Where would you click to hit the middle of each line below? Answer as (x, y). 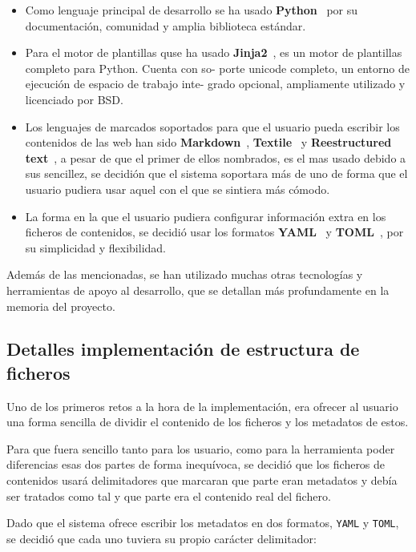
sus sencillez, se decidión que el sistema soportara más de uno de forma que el (216, 173)
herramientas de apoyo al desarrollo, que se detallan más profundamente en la (198, 290)
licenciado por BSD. (74, 99)
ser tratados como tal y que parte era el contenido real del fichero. (169, 496)
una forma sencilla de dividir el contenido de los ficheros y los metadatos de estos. (208, 422)
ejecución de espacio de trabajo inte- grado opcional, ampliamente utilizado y (215, 84)
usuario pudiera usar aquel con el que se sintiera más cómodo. (178, 189)
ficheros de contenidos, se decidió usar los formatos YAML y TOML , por (214, 232)
